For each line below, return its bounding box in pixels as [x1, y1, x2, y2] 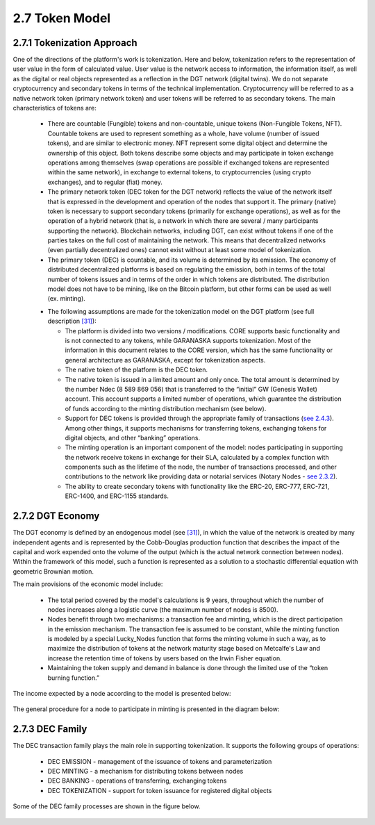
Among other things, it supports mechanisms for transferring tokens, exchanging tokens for [65, 424, 327, 432]
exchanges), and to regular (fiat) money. [47, 178, 163, 186]
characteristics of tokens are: [12, 104, 97, 112]
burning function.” [47, 674, 100, 682]
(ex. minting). [47, 294, 86, 303]
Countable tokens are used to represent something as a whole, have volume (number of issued [47, 129, 319, 137]
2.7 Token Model [12, 10, 111, 26]
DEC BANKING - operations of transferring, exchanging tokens [47, 776, 227, 785]
